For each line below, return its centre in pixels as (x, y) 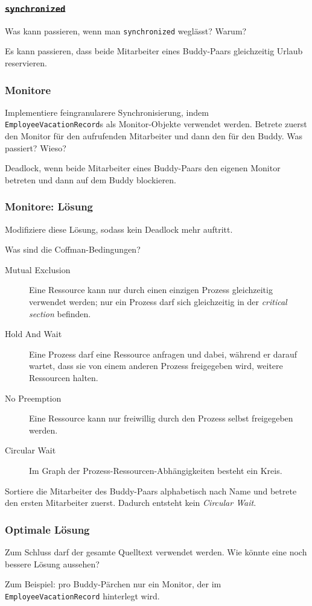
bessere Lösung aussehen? (52, 563)
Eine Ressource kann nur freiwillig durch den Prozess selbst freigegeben (161, 418)
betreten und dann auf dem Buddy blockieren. (91, 179)
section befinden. (60, 313)
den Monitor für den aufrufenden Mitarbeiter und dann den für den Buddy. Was (154, 136)
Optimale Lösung (47, 529)
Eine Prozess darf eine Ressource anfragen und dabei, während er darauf (163, 354)
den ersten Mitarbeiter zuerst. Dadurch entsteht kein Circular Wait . (131, 503)
